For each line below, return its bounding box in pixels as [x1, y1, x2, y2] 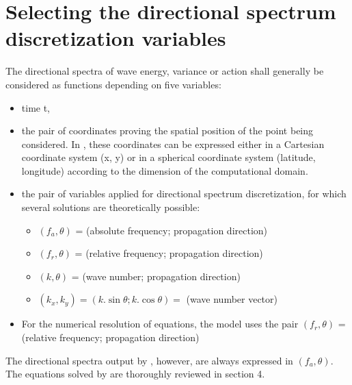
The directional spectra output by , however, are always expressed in [5, 353, 293, 367]
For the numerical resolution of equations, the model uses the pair [21, 316, 299, 331]
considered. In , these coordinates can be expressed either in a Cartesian [21, 136, 325, 151]
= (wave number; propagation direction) [71, 269, 241, 283]
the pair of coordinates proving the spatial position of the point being [21, 123, 314, 138]
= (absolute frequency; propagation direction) [75, 223, 268, 237]
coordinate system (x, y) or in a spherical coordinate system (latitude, [21, 150, 316, 164]
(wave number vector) [186, 292, 278, 306]
